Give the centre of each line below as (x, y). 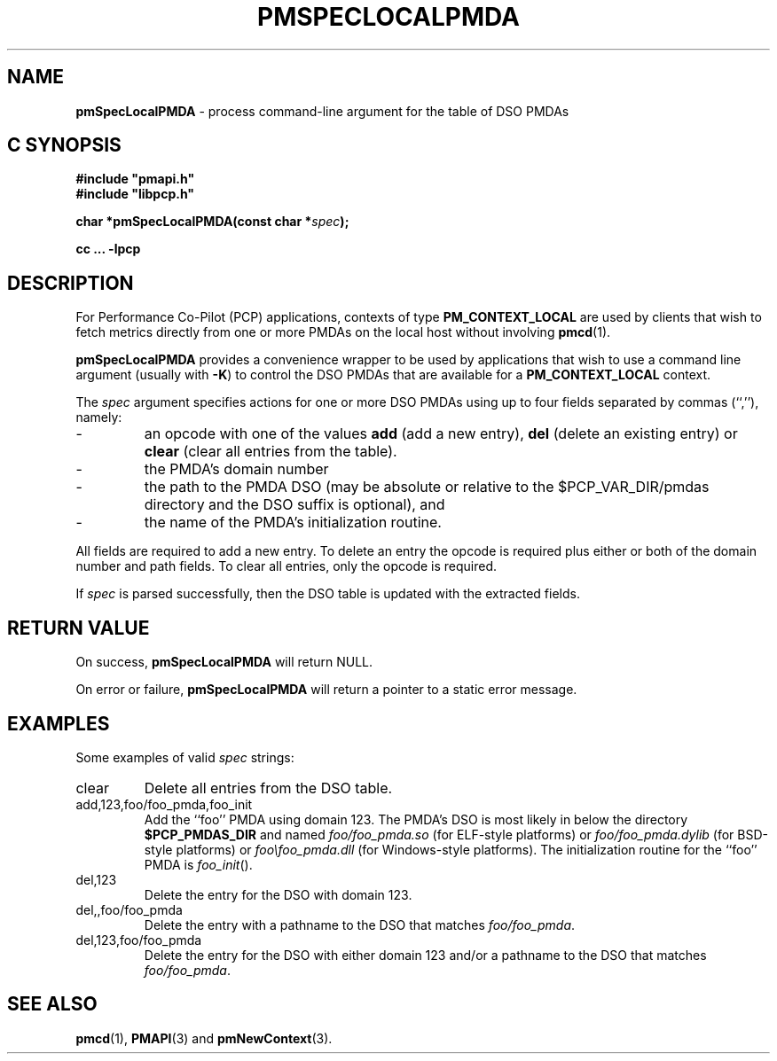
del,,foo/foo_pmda (129, 909)
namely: (99, 417)
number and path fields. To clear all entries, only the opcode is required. (286, 566)
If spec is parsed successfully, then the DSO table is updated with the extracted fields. (328, 594)
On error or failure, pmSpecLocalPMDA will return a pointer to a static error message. (326, 690)
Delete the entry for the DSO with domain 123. (278, 894)
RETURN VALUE (78, 628)
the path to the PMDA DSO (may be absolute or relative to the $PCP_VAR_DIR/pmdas (427, 487)
